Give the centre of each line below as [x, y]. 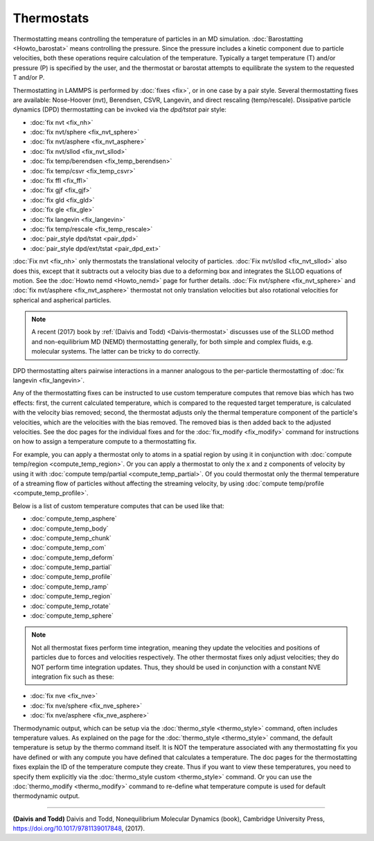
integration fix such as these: [73, 677]
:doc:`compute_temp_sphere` [72, 616]
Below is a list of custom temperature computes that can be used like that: [118, 505]
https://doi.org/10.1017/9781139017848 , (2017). [79, 829]
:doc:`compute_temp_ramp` [69, 587]
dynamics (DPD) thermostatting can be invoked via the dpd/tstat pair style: [119, 110]
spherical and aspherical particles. [62, 300]
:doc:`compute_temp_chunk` [71, 538]
